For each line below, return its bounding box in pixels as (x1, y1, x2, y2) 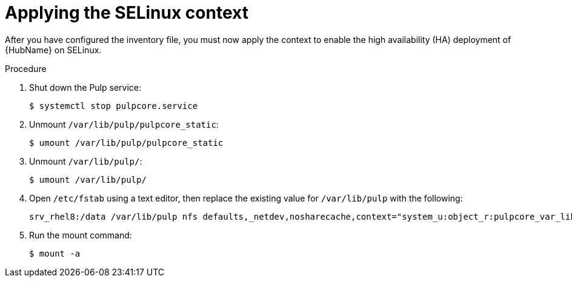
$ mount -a (29, 248, 81, 258)
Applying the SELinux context (5, 2, 248, 23)
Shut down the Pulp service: (29, 82, 142, 93)
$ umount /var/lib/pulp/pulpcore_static (29, 137, 224, 148)
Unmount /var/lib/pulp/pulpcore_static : (29, 119, 219, 130)
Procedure (5, 63, 47, 74)
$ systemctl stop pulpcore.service (29, 100, 198, 111)
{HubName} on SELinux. (5, 44, 102, 55)
